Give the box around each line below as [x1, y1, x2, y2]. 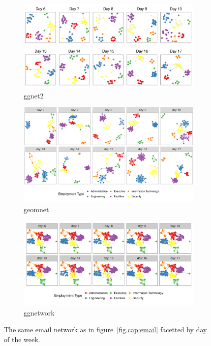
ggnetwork [24, 308, 55, 318]
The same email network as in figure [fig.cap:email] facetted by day [4, 324, 207, 335]
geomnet [24, 204, 49, 215]
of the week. [4, 334, 40, 344]
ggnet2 [24, 90, 44, 100]
